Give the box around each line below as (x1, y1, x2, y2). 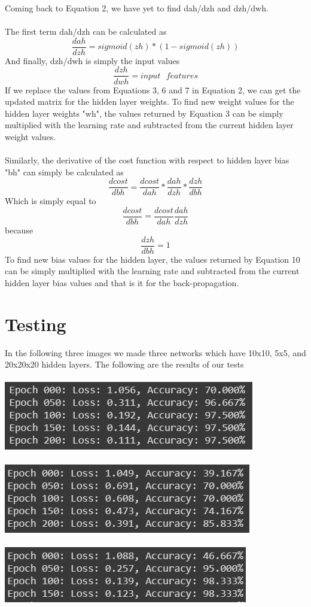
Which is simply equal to (5, 195, 96, 207)
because (5, 223, 33, 236)
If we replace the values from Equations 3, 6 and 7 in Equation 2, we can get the (5, 83, 301, 96)
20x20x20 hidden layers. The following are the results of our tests (5, 358, 244, 371)
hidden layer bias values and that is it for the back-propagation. (5, 276, 239, 289)
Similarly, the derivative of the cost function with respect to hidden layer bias (5, 154, 289, 166)
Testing (5, 311, 66, 336)
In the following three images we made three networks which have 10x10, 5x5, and (5, 346, 306, 359)
